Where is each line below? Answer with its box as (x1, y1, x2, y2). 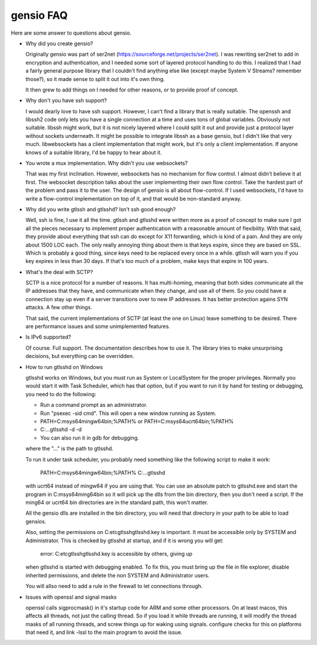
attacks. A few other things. (25, 304, 92, 311)
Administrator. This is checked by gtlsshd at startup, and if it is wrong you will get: (25, 537, 224, 544)
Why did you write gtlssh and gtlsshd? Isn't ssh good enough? (25, 205, 176, 212)
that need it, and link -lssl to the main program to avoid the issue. (25, 629, 183, 636)
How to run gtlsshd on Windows (25, 363, 103, 370)
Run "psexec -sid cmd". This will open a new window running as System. (40, 410, 217, 417)
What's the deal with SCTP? (25, 268, 93, 275)
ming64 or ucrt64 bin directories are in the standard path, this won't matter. (25, 499, 208, 506)
